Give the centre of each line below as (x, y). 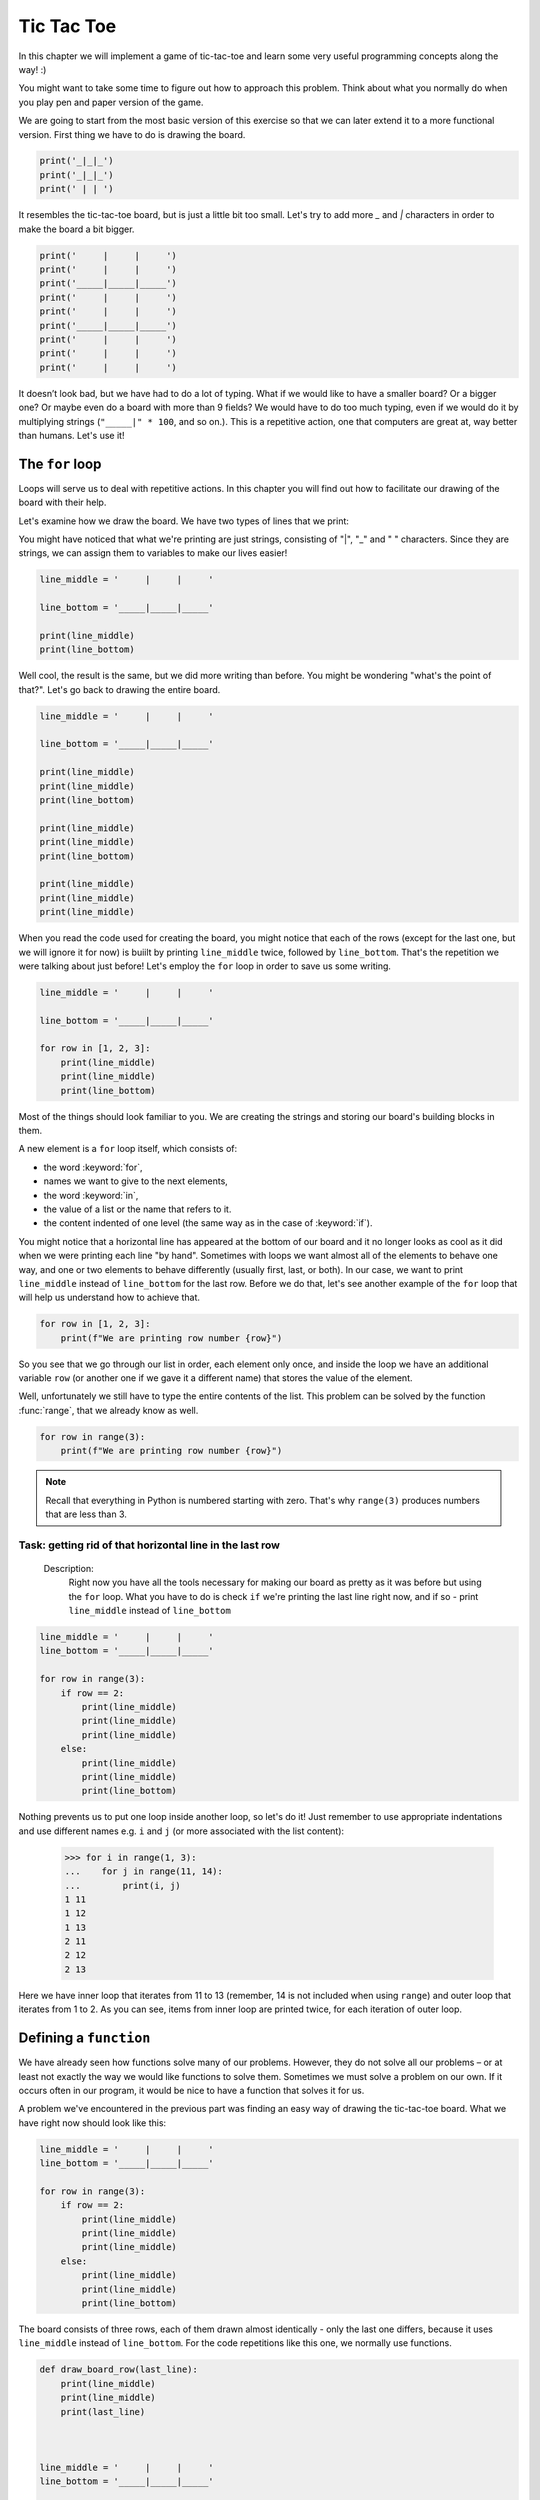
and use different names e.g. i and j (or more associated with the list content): (181, 1831)
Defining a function (84, 2038)
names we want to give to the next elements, (136, 1181)
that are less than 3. (86, 1514)
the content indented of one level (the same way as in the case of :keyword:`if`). (208, 1223)
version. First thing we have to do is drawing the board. (132, 134)
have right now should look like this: (92, 2122)
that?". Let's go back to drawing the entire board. (119, 689)
